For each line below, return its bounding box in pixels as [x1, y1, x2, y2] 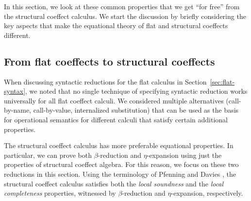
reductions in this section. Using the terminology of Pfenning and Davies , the [4, 168, 236, 179]
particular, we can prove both [4, 150, 92, 160]
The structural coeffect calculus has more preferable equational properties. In [4, 140, 234, 151]
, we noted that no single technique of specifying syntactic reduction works [25, 86, 248, 96]
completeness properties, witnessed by [4, 188, 116, 198]
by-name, [4, 105, 31, 115]
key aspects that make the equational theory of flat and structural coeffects [4, 20, 228, 31]
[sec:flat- [210, 76, 235, 86]
